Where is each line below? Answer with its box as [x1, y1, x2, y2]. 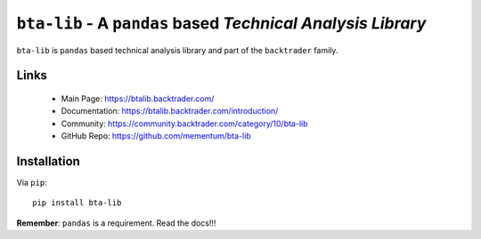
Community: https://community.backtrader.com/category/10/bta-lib [61, 118, 308, 129]
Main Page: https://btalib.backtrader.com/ [61, 93, 215, 104]
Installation [16, 154, 80, 169]
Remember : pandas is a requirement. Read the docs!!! [16, 218, 216, 228]
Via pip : [16, 178, 48, 188]
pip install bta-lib [32, 198, 122, 208]
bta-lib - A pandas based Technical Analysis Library [16, 13, 427, 33]
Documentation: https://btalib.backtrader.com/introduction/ [61, 106, 279, 116]
